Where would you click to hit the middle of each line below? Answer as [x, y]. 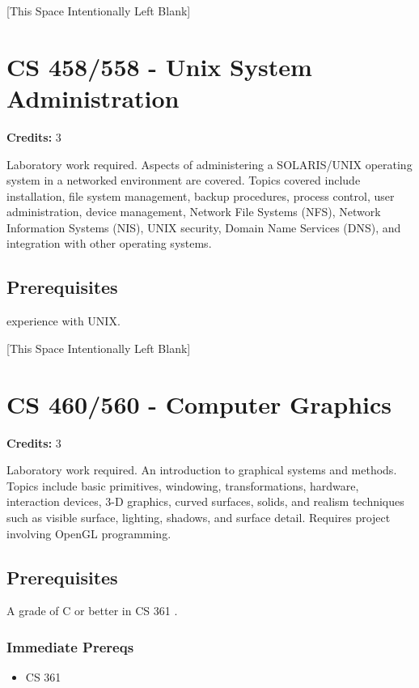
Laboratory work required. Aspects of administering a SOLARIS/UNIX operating [209, 164]
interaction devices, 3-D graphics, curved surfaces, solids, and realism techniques [205, 501]
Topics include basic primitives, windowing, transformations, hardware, [183, 485]
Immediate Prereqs [70, 646]
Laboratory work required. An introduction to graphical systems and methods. [202, 470]
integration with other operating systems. [109, 243]
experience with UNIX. [63, 321]
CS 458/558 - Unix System [159, 66]
